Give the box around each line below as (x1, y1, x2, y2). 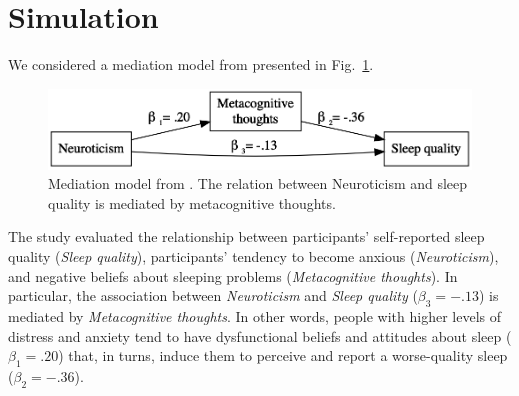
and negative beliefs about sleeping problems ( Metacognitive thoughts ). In (8, 265, 458, 286)
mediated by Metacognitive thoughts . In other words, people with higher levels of (8, 305, 502, 326)
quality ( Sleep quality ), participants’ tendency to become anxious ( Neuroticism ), (8, 246, 499, 266)
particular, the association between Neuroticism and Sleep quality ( (8, 285, 418, 306)
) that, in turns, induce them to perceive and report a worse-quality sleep (58, 345, 508, 366)
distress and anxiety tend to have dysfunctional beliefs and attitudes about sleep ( (8, 325, 512, 346)
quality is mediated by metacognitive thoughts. (48, 192, 336, 213)
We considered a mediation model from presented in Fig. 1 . (8, 54, 374, 75)
